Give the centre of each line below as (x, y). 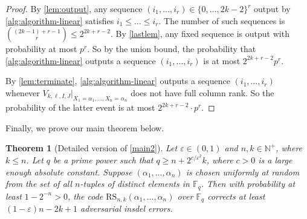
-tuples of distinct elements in (135, 184)
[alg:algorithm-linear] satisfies (60, 20)
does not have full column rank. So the (202, 92)
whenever (23, 92)
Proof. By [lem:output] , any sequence (74, 8)
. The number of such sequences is (222, 20)
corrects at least (236, 196)
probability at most (41, 49)
